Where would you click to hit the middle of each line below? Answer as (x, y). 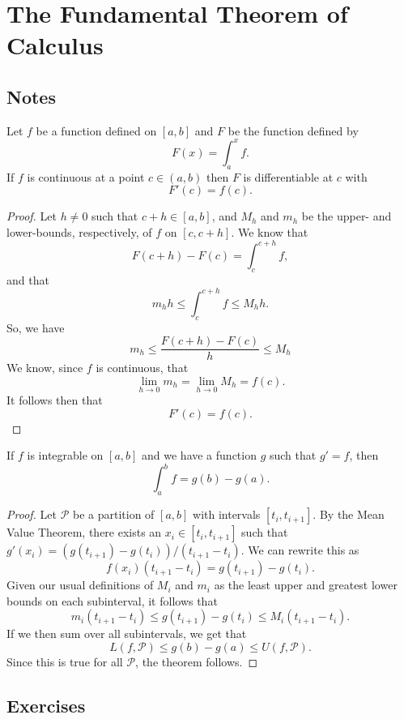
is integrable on (65, 455)
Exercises (46, 705)
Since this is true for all (65, 661)
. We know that (270, 231)
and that (28, 279)
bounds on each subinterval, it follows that (112, 600)
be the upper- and (347, 216)
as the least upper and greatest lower (306, 585)
